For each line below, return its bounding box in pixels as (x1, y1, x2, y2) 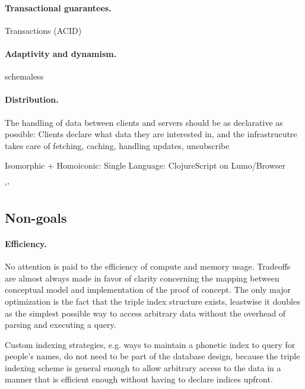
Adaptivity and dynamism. (5, 47, 117, 59)
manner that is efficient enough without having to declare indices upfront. (5, 373, 273, 385)
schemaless (5, 70, 44, 83)
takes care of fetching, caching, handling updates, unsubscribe (5, 139, 230, 151)
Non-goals (5, 208, 67, 226)
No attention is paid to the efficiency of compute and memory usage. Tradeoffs (5, 260, 291, 273)
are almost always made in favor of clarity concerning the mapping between (5, 271, 279, 284)
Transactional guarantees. (5, 1, 112, 14)
